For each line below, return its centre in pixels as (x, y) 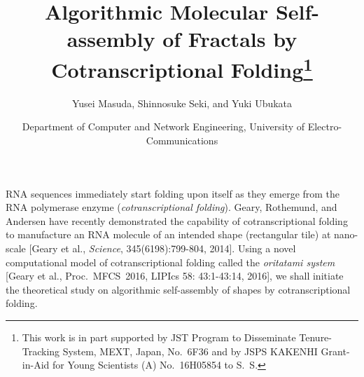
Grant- (335, 351)
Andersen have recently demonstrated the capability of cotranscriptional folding (177, 220)
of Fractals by (230, 39)
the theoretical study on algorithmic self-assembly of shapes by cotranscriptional (178, 289)
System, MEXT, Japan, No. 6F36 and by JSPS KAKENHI (190, 351)
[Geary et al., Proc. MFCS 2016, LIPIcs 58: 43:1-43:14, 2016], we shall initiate (175, 276)
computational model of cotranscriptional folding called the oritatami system (170, 262)
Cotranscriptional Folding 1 (182, 68)
